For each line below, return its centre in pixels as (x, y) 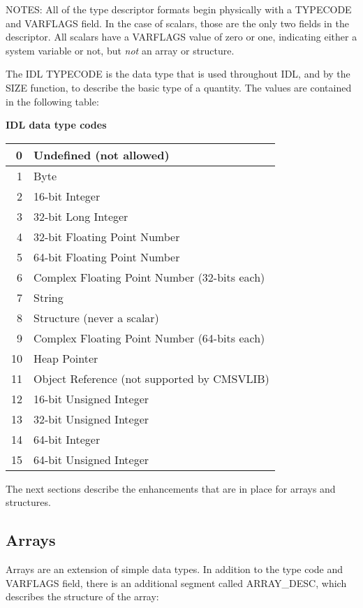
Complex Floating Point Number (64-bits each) (149, 338)
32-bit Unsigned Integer (91, 419)
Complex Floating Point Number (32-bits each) (149, 277)
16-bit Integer (67, 196)
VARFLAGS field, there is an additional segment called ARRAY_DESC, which (176, 582)
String (49, 297)
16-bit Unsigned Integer (91, 398)
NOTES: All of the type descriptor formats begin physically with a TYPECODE (179, 9)
